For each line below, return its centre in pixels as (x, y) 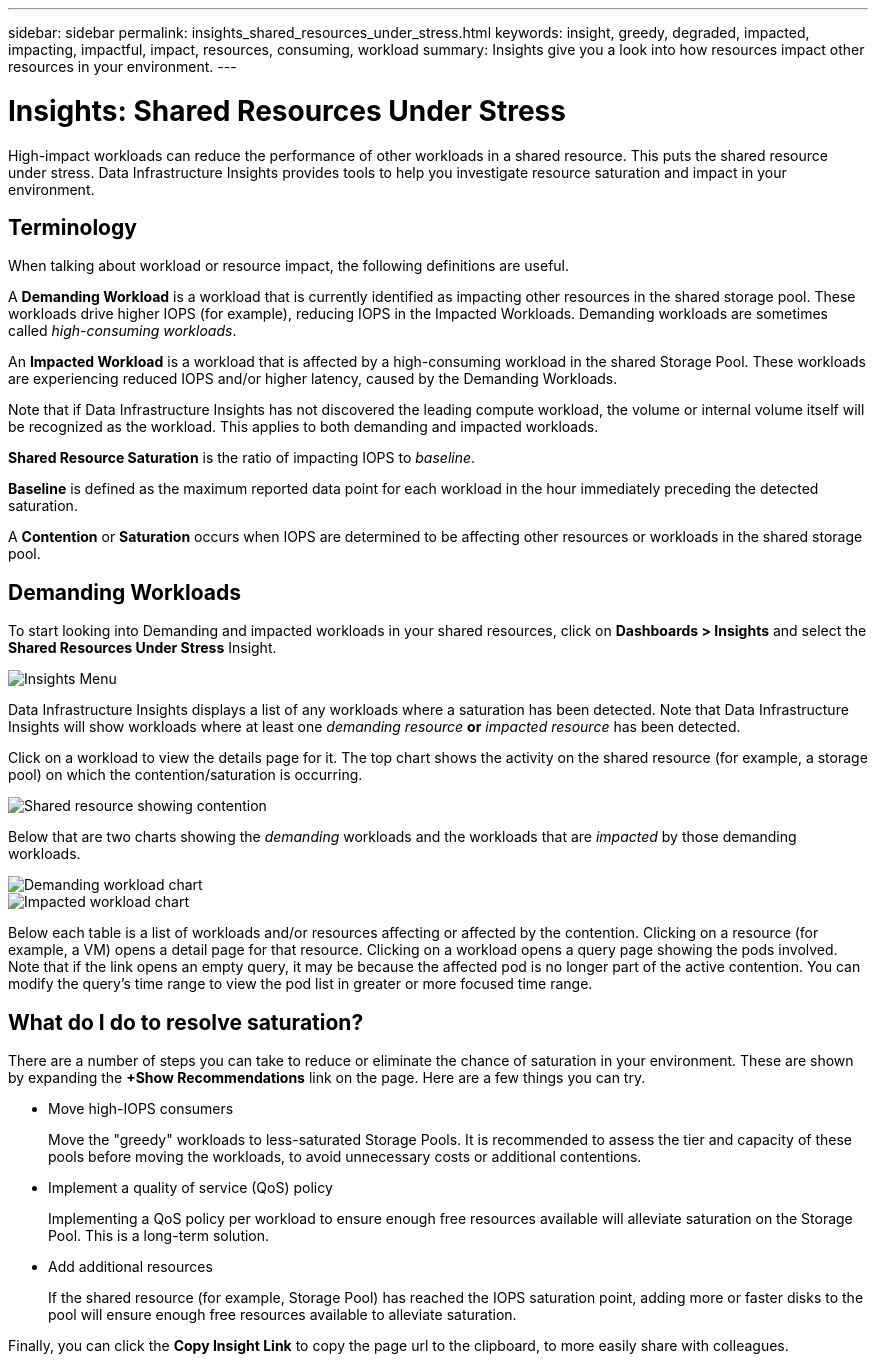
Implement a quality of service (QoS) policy (190, 1188)
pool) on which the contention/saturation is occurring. (185, 775)
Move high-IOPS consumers (141, 1109)
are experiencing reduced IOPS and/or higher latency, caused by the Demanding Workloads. (313, 379)
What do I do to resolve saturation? (186, 1022)
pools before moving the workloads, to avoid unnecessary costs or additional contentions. (345, 1157)
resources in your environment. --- (122, 66)
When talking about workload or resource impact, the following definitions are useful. (289, 266)
